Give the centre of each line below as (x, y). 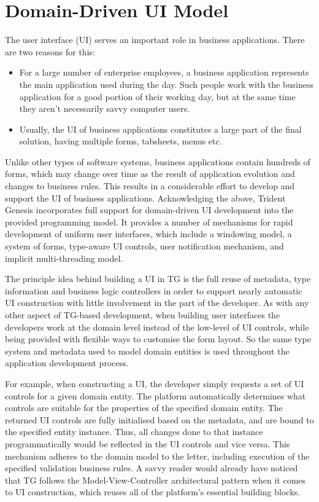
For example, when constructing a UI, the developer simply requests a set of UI (155, 383)
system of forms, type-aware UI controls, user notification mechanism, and (144, 246)
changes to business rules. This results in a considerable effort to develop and (150, 186)
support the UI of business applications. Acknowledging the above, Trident (145, 198)
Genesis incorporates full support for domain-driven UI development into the (149, 210)
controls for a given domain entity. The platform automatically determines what (156, 395)
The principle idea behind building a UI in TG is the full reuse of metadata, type (158, 279)
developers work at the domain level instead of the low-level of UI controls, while (157, 327)
